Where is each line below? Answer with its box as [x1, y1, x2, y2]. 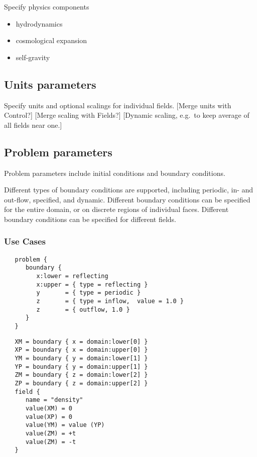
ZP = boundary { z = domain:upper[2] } [15, 379, 148, 387]
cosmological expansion [16, 35, 87, 46]
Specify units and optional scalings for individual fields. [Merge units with [4, 100, 231, 110]
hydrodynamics [16, 18, 63, 29]
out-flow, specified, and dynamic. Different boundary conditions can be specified [4, 194, 250, 204]
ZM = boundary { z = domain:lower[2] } [15, 371, 148, 379]
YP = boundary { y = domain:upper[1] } [15, 363, 148, 370]
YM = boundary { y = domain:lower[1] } [15, 354, 148, 362]
